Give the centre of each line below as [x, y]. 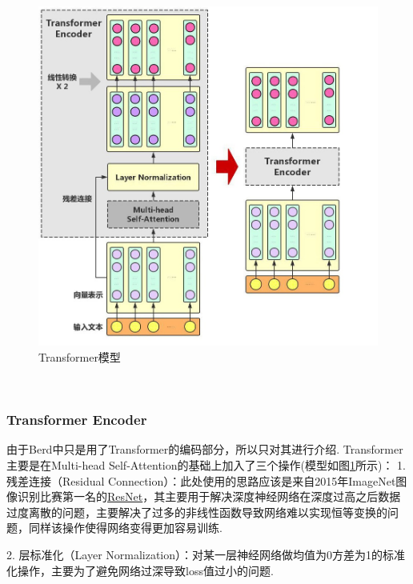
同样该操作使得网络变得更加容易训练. [125, 528]
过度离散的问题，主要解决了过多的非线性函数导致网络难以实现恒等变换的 [197, 512]
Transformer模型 [80, 357]
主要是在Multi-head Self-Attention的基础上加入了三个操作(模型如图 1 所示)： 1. [206, 465]
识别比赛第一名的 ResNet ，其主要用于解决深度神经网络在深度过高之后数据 [209, 496]
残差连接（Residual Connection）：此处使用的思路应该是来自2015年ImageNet [201, 480]
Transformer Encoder [77, 420]
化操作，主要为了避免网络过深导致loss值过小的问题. [140, 570]
